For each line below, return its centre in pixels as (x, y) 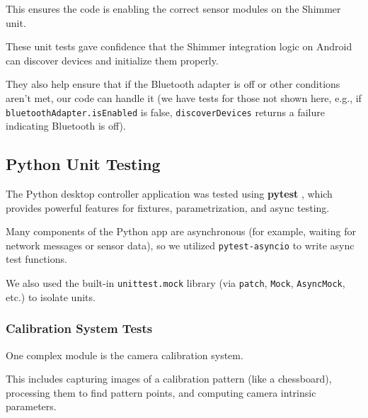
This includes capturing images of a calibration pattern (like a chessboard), (169, 379)
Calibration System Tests (79, 328)
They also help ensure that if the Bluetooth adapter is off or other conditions (173, 84)
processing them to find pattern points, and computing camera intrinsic (161, 392)
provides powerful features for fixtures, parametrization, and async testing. (168, 207)
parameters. (31, 406)
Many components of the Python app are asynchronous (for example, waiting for (181, 231)
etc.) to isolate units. (51, 296)
